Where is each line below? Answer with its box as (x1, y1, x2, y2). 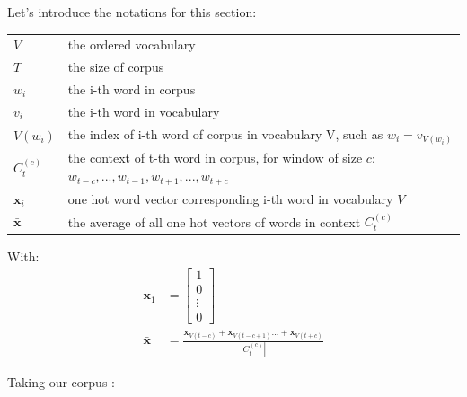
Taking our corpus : (7, 372, 115, 391)
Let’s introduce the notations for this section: (7, 3, 257, 21)
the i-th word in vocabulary (67, 101, 220, 120)
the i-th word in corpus (67, 80, 196, 99)
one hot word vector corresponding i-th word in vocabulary (67, 189, 393, 207)
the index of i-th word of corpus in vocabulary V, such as (67, 124, 383, 143)
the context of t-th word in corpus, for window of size (67, 148, 363, 167)
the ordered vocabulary (67, 35, 196, 54)
